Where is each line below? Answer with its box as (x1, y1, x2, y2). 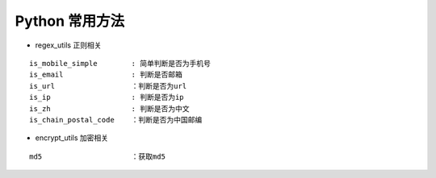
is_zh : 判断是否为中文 (29, 104, 190, 113)
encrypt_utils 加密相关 (35, 133, 109, 143)
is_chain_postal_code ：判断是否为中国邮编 (29, 115, 203, 124)
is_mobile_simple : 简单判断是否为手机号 (29, 59, 212, 68)
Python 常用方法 (15, 12, 125, 30)
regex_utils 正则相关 (35, 40, 102, 50)
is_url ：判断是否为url (29, 81, 187, 90)
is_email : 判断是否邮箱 (29, 70, 183, 80)
